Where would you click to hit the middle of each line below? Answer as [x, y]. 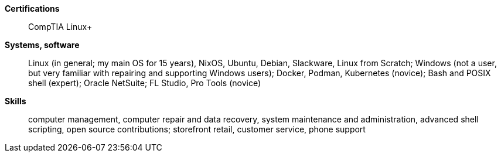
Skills [16, 101]
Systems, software [42, 45]
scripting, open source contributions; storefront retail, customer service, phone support [197, 129]
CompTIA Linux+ [60, 27]
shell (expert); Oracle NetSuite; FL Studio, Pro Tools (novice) [145, 83]
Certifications [32, 8]
